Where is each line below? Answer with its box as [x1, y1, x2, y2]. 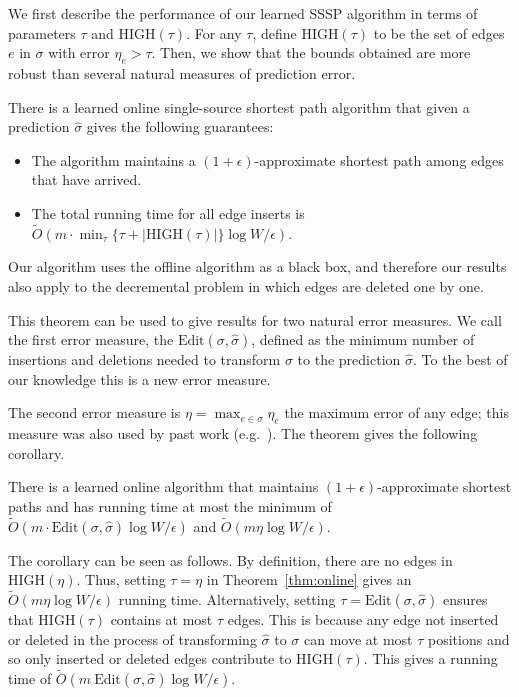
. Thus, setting [76, 569, 166, 590]
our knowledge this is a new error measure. [8, 368, 271, 389]
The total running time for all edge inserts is [31, 202, 305, 223]
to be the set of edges [373, 22, 505, 43]
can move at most [304, 628, 413, 649]
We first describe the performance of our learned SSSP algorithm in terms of [8, 3, 478, 23]
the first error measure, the [8, 329, 174, 350]
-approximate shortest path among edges [254, 149, 504, 170]
